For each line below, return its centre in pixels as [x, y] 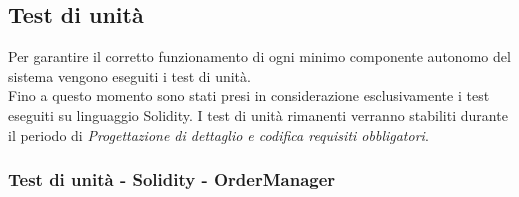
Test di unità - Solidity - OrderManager [172, 179]
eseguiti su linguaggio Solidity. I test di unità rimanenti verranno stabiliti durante [258, 114]
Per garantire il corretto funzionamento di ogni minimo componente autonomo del [259, 56]
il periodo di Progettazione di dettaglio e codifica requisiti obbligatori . [218, 134]
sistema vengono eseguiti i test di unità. [129, 75]
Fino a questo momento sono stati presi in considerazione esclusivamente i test [249, 95]
